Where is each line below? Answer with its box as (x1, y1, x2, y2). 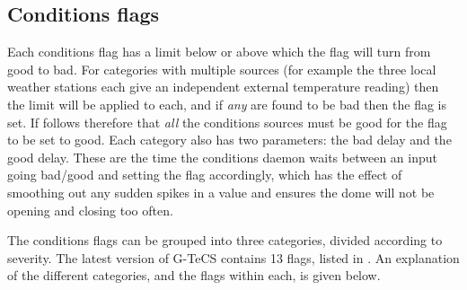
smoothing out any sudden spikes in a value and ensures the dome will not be (7, 182, 435, 201)
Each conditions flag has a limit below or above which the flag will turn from (7, 42, 431, 61)
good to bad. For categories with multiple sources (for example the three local (7, 59, 436, 78)
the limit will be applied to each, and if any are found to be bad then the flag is (7, 94, 447, 113)
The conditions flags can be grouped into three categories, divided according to (7, 231, 443, 250)
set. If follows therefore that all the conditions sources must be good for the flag (7, 112, 447, 131)
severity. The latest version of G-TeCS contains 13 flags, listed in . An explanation (7, 248, 460, 267)
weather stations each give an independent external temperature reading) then (7, 77, 439, 96)
